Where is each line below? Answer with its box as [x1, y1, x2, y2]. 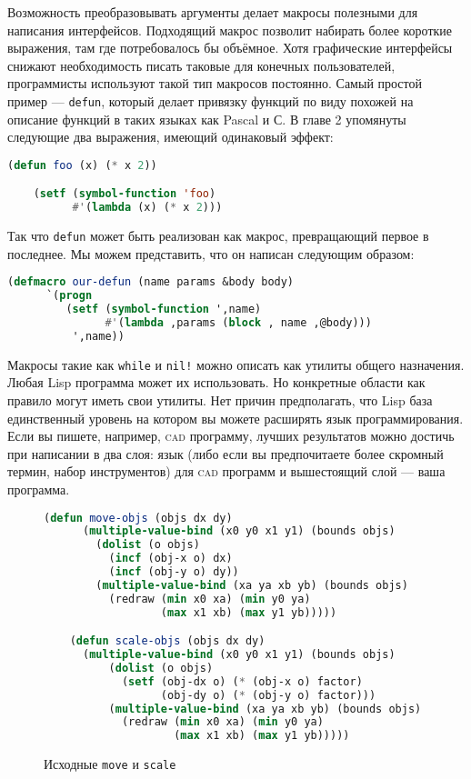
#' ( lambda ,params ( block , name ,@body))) [105, 315, 372, 329]
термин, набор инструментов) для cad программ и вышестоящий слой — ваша [7, 462, 446, 481]
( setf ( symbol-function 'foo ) [33, 187, 216, 201]
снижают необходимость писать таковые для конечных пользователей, [7, 55, 396, 75]
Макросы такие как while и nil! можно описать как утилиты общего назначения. [7, 355, 465, 374]
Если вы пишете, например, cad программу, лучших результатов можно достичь [7, 426, 455, 445]
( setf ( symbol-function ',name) [65, 303, 262, 316]
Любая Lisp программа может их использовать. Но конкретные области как [7, 373, 426, 392]
